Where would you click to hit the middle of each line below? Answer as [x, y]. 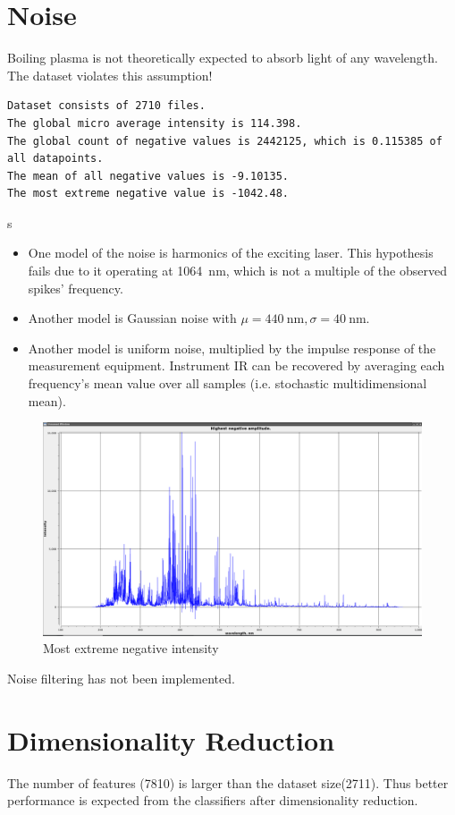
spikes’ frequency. [76, 288]
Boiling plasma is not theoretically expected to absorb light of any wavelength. [223, 58]
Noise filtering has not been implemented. [121, 678]
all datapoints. [55, 159]
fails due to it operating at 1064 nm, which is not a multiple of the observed [237, 271]
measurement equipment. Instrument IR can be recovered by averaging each [236, 365]
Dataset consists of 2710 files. [106, 106]
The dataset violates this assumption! [110, 75]
